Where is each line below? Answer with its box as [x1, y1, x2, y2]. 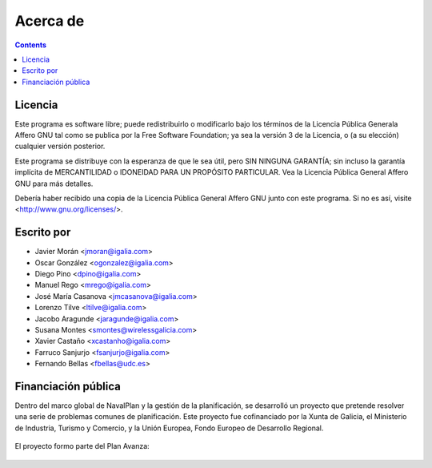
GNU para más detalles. [14, 179, 94, 188]
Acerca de [14, 12, 85, 30]
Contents [14, 40, 47, 50]
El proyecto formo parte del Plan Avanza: [14, 442, 150, 451]
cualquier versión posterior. [14, 141, 106, 151]
